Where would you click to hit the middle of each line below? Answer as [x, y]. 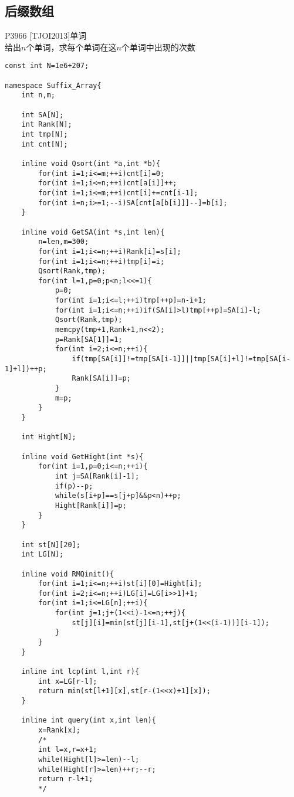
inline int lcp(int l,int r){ [80, 672]
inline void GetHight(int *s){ [82, 457]
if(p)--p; [74, 486]
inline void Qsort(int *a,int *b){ [91, 163]
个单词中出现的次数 [158, 47]
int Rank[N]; [47, 125]
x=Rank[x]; [59, 730]
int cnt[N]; [45, 144]
